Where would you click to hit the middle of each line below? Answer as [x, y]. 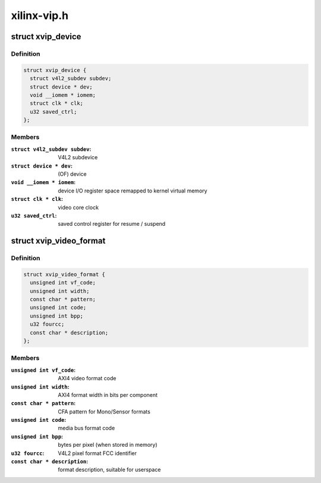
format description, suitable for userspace [109, 470]
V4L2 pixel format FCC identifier [97, 453]
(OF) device [72, 174]
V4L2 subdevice [78, 157]
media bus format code [86, 428]
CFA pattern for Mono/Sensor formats [104, 411]
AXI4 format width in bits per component [108, 394]
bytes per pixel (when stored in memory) [108, 445]
